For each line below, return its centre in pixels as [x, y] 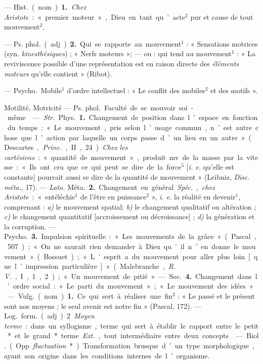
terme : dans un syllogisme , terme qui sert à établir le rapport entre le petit [131, 325]
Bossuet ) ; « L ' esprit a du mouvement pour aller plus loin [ [147, 256]
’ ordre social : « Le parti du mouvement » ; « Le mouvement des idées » [130, 286]
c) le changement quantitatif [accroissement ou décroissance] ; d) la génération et [129, 216]
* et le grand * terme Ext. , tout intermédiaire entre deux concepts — [125, 335]
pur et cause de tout [222, 16]
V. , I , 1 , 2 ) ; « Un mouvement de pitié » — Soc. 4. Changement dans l [131, 276]
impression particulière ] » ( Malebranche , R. [101, 266]
